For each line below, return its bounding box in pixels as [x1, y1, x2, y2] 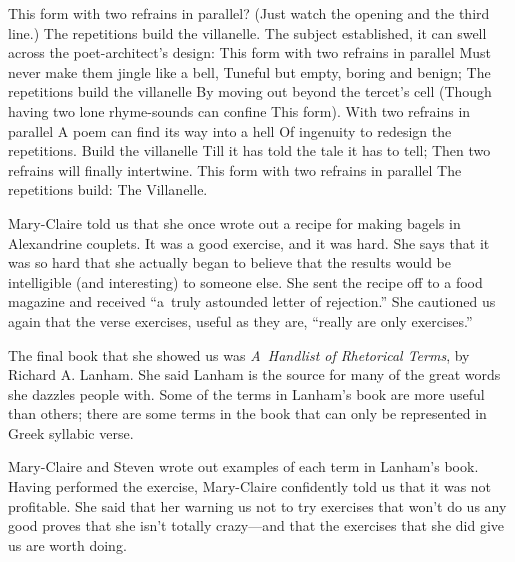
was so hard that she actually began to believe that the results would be [8, 252, 452, 273]
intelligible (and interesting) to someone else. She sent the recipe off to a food [8, 271, 483, 292]
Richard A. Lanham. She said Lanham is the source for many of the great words [8, 364, 501, 385]
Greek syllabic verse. [8, 422, 134, 443]
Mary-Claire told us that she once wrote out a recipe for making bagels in [8, 212, 461, 233]
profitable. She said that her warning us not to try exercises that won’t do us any [8, 495, 507, 516]
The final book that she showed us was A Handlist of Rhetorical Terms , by [8, 344, 470, 365]
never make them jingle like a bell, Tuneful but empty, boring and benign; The [8, 61, 491, 82]
